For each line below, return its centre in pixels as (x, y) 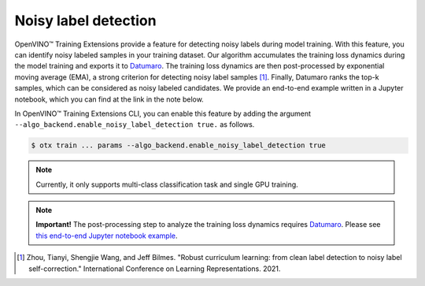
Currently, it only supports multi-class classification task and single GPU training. (167, 184)
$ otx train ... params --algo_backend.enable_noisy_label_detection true (179, 145)
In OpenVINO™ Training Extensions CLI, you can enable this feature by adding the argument (163, 113)
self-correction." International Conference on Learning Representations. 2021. (155, 269)
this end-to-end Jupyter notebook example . (107, 236)
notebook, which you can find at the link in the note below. (109, 99)
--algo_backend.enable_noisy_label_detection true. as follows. (135, 124)
